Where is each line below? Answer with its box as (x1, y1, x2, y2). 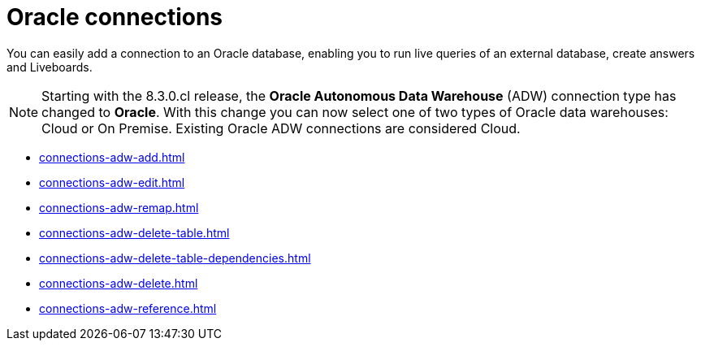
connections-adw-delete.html (39, 275, 198, 290)
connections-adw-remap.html (39, 200, 199, 215)
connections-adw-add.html (39, 150, 185, 164)
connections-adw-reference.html (39, 301, 217, 315)
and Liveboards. (6, 59, 93, 74)
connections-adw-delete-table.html (39, 225, 230, 240)
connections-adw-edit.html (39, 175, 185, 189)
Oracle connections (6, 3, 223, 31)
